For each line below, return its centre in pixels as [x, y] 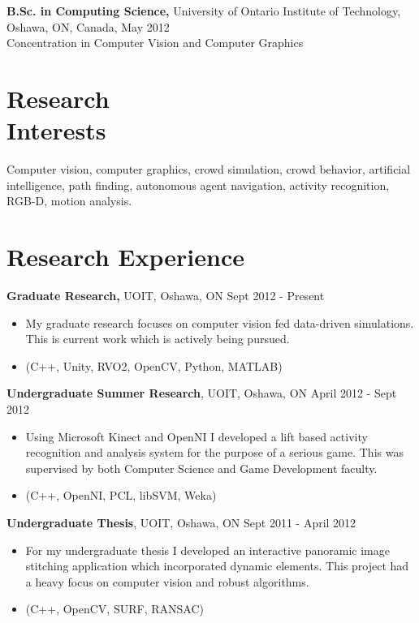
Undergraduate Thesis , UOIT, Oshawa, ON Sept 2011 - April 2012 [181, 522]
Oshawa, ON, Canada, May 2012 [88, 26]
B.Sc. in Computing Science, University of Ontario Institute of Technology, [204, 11]
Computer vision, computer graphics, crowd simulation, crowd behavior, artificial [209, 169]
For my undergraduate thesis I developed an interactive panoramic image [207, 550]
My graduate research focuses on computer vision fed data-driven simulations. [220, 322]
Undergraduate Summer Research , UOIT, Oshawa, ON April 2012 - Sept [202, 393]
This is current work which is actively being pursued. [158, 339]
